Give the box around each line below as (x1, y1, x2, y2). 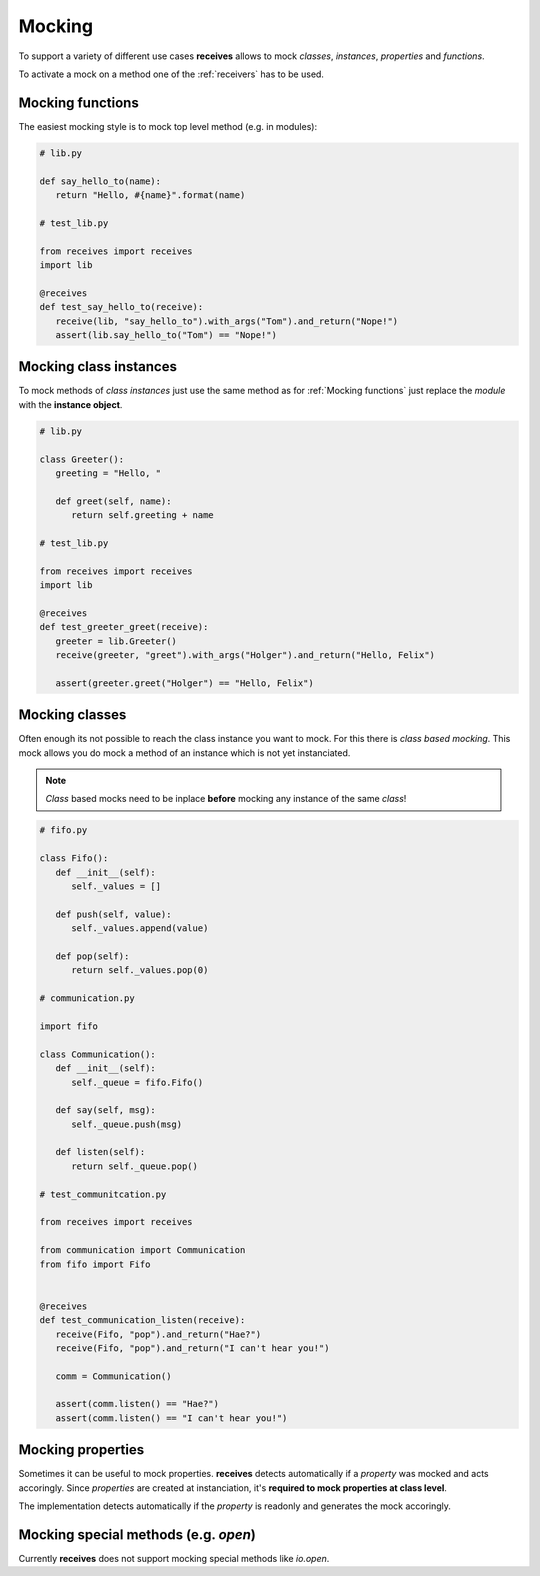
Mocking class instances (18, 358, 177, 375)
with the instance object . (18, 398, 123, 410)
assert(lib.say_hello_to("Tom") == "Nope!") (55, 329, 277, 340)
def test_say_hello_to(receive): (39, 301, 204, 313)
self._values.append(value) (71, 923, 209, 934)
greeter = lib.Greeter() (55, 635, 177, 647)
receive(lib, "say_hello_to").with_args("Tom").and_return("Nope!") (55, 315, 399, 327)
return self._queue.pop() (71, 1160, 199, 1172)
